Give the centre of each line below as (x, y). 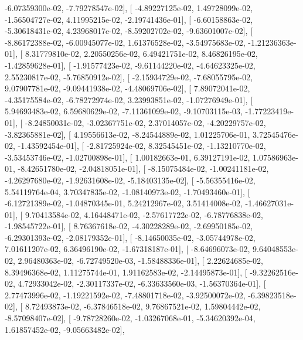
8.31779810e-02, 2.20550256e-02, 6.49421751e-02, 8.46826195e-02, (141, 54)
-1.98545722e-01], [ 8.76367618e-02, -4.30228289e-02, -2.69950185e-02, (129, 226)
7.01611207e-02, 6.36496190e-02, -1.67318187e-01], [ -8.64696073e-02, (127, 249)
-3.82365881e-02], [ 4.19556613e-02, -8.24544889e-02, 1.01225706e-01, (127, 134)
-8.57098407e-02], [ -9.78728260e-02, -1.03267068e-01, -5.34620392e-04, (130, 318)
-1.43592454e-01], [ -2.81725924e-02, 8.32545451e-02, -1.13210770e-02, (142, 146)
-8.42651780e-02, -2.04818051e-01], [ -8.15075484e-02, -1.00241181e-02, (143, 169)
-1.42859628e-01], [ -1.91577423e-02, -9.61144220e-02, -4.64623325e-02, (130, 65)
